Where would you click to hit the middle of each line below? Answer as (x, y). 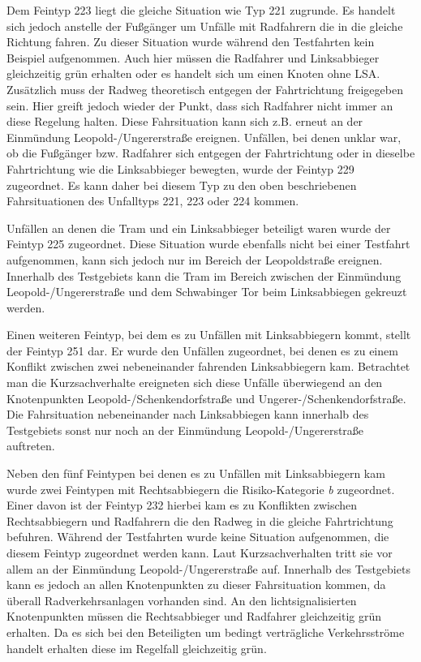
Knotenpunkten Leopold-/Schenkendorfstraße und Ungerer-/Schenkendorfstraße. (206, 398)
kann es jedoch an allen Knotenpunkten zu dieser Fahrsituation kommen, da (196, 585)
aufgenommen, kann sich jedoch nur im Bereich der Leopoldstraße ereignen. (195, 259)
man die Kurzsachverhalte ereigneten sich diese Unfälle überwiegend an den (195, 383)
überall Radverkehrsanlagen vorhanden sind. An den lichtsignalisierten (182, 600)
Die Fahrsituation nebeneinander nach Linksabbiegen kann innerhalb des (188, 414)
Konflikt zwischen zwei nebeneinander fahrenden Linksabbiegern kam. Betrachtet (208, 366)
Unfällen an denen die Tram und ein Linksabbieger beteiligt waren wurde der (199, 228)
